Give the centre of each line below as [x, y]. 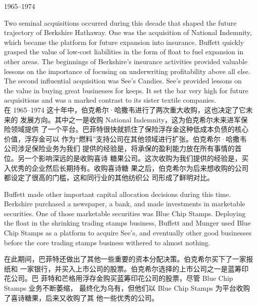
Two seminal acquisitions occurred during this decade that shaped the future [120, 22]
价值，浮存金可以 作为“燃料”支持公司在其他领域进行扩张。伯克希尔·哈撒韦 [125, 138]
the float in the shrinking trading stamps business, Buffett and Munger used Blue [128, 223]
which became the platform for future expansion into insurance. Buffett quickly [124, 42]
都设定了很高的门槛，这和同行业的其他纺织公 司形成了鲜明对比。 [109, 177]
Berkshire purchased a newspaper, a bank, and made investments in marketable [125, 204]
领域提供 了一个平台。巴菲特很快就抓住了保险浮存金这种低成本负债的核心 [129, 129]
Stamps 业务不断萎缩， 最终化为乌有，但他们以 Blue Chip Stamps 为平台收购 [127, 288]
